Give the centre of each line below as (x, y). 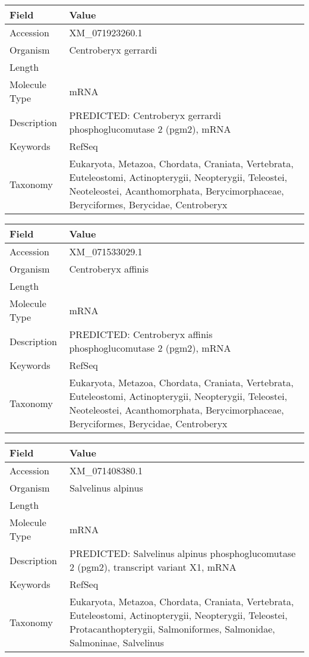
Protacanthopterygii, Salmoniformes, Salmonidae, (172, 629)
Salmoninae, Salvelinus (116, 642)
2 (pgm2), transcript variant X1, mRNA (153, 567)
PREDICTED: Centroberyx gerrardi (145, 115)
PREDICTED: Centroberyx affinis (141, 334)
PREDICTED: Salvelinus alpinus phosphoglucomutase (182, 553)
